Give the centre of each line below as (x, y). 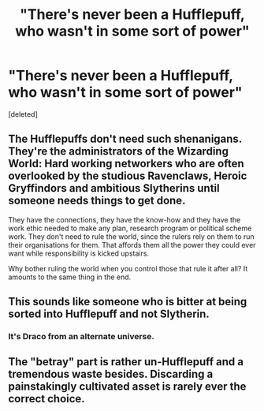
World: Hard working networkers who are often (126, 164)
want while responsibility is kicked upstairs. (79, 253)
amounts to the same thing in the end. (70, 277)
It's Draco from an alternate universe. (82, 337)
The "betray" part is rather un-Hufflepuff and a (126, 362)
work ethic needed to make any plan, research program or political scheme (130, 228)
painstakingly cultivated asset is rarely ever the (127, 387)
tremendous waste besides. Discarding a (111, 374)
